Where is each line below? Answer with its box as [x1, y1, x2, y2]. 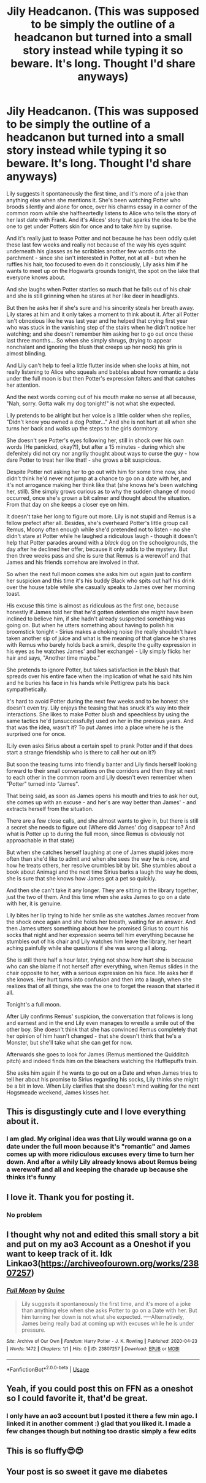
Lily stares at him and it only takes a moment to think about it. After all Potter [6, 310, 199, 318]
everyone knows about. [6, 274, 66, 281]
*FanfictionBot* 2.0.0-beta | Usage [6, 1364, 90, 1373]
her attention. [6, 381, 40, 389]
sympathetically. [6, 686, 48, 693]
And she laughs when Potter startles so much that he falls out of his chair [6, 285, 192, 293]
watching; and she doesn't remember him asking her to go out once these [6, 330, 194, 338]
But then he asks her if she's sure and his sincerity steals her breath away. [6, 304, 194, 311]
